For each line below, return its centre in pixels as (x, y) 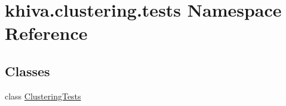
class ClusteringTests (43, 96)
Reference (46, 33)
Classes (27, 71)
